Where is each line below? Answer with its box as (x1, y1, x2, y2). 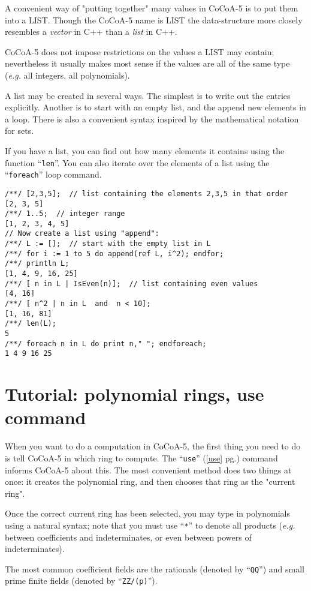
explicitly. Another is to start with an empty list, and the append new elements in (5, 101, 306, 113)
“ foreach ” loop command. (5, 168, 102, 181)
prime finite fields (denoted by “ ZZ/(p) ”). (5, 574, 158, 587)
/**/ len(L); (5, 319, 56, 328)
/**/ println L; (5, 259, 70, 268)
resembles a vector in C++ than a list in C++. (5, 25, 177, 38)
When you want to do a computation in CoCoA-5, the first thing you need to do (5, 440, 301, 452)
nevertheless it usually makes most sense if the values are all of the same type (5, 57, 290, 70)
